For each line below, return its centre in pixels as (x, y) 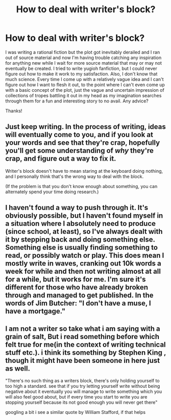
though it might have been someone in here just (83, 360)
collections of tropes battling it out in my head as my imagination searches (83, 95)
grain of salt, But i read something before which (82, 337)
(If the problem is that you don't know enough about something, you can (81, 186)
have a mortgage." (35, 311)
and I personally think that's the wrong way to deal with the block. (75, 176)
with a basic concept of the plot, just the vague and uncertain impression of (85, 90)
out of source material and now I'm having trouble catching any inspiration (83, 58)
